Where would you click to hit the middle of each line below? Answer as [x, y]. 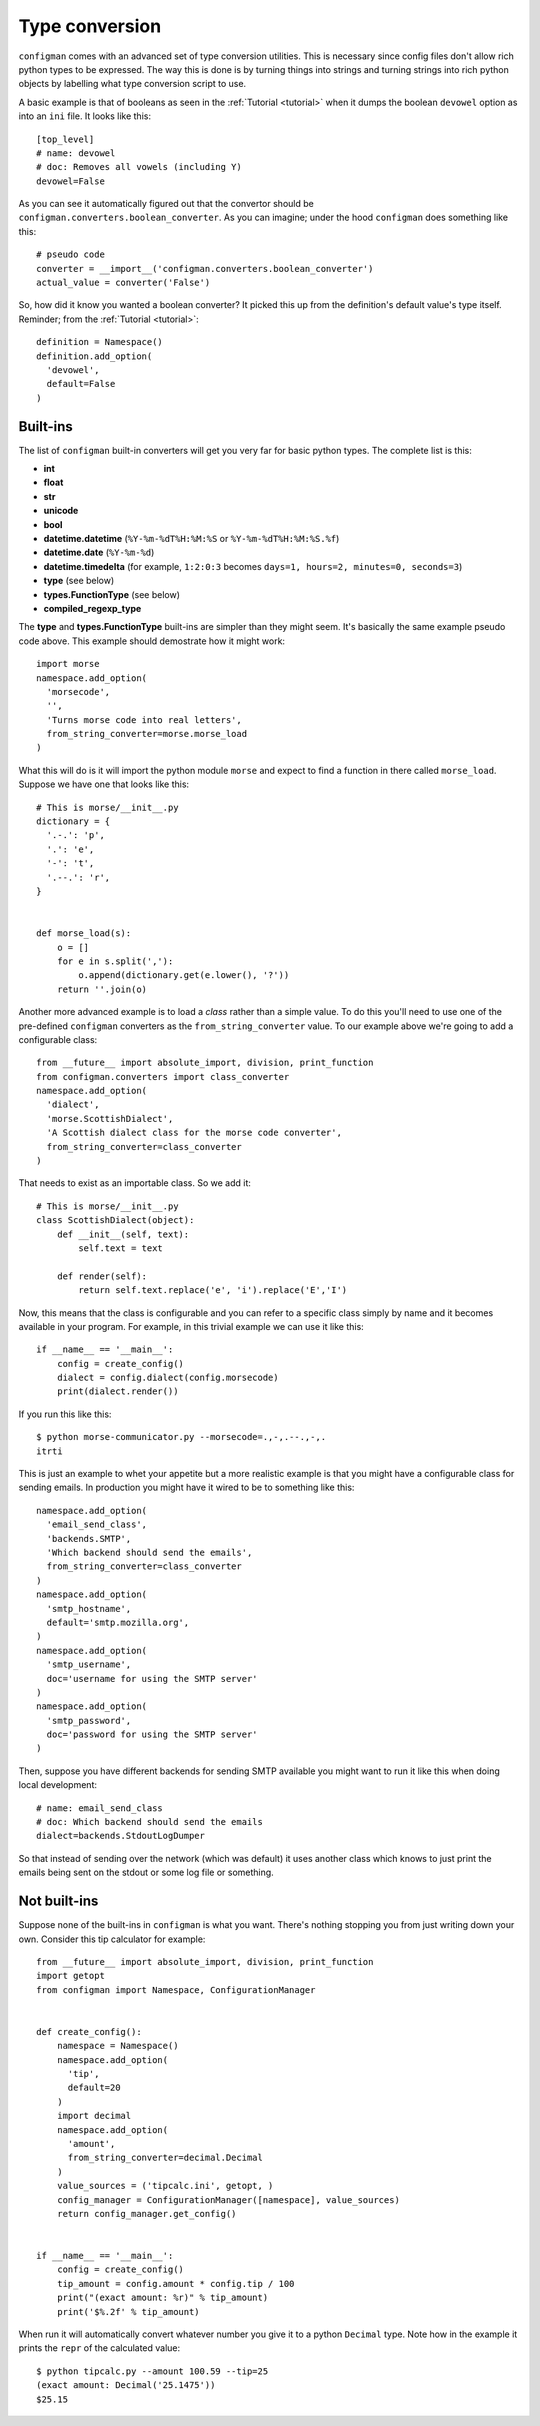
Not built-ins [58, 1901]
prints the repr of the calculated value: [99, 2348]
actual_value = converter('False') [123, 283]
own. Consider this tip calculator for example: [112, 1939]
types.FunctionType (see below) [111, 594]
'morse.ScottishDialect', [110, 1118]
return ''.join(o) [102, 989]
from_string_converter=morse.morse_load [147, 734]
